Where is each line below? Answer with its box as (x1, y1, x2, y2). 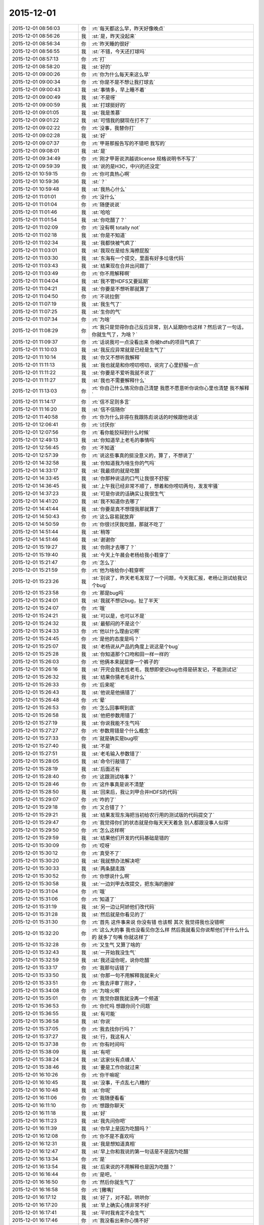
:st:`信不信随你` (91, 406, 127, 413)
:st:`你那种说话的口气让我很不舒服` (91, 475, 171, 482)
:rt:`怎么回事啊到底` (91, 704, 136, 711)
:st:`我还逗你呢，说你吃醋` (91, 956, 151, 963)
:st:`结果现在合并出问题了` (91, 262, 151, 269)
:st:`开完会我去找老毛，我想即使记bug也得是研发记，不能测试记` (91, 666, 238, 673)
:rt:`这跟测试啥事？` (91, 773, 136, 780)
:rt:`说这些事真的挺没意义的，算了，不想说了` (91, 452, 195, 459)
